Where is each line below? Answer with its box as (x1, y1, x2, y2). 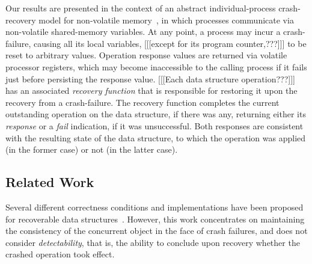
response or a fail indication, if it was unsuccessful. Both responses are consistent (5, 119, 304, 132)
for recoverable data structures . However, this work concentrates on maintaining (5, 212, 305, 225)
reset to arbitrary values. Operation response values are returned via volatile (5, 49, 287, 61)
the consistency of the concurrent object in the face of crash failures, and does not (5, 224, 308, 237)
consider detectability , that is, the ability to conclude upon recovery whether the (5, 236, 300, 248)
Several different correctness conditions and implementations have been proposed (5, 200, 304, 213)
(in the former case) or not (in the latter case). (5, 143, 178, 156)
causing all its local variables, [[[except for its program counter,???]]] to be (34, 37, 307, 49)
